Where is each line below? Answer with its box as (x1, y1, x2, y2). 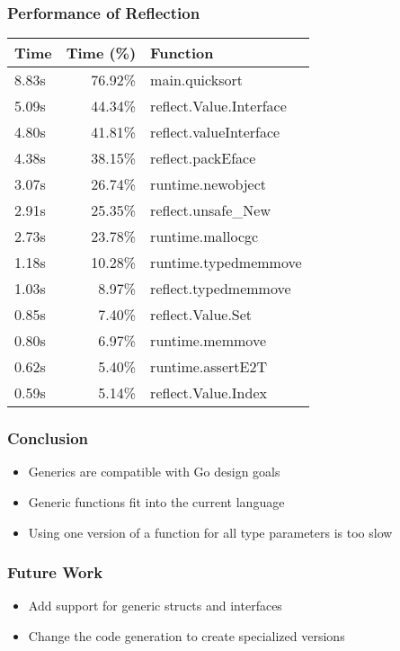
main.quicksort (150, 69, 243, 91)
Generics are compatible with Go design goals (28, 462, 280, 481)
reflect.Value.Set (150, 304, 253, 325)
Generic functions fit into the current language (28, 493, 285, 512)
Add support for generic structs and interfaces (28, 596, 282, 615)
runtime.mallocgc (150, 226, 259, 247)
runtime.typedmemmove (150, 252, 302, 273)
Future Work (7, 561, 103, 584)
